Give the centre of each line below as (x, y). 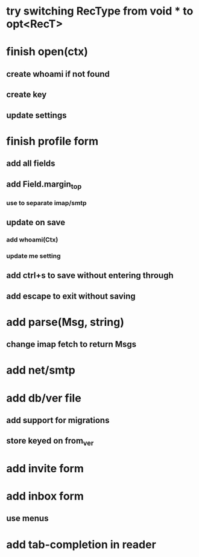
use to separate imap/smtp (46, 203)
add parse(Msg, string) (65, 322)
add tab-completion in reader (81, 545)
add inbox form (45, 496)
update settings (36, 115)
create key (27, 95)
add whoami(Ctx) (32, 239)
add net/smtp (41, 370)
